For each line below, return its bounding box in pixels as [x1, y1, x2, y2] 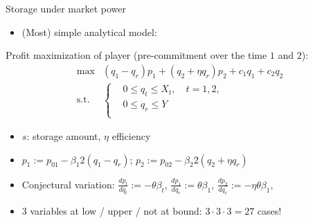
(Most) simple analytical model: [21, 24, 157, 39]
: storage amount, [26, 129, 101, 143]
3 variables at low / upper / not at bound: [21, 203, 202, 217]
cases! [257, 203, 282, 217]
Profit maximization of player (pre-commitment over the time [6, 48, 267, 62]
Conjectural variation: [21, 177, 115, 191]
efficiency [111, 129, 151, 143]
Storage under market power [6, 1, 126, 15]
